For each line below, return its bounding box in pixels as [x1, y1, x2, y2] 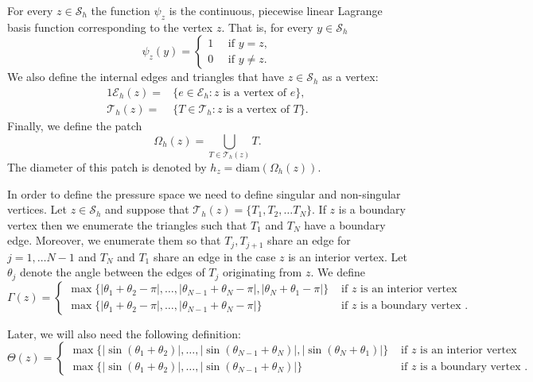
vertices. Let [7, 201, 67, 218]
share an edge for [267, 232, 351, 249]
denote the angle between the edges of [20, 264, 205, 280]
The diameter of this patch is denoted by [7, 158, 207, 175]
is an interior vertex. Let [288, 248, 407, 264]
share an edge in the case [153, 248, 276, 264]
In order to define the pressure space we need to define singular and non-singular [7, 185, 401, 202]
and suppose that [105, 201, 189, 218]
